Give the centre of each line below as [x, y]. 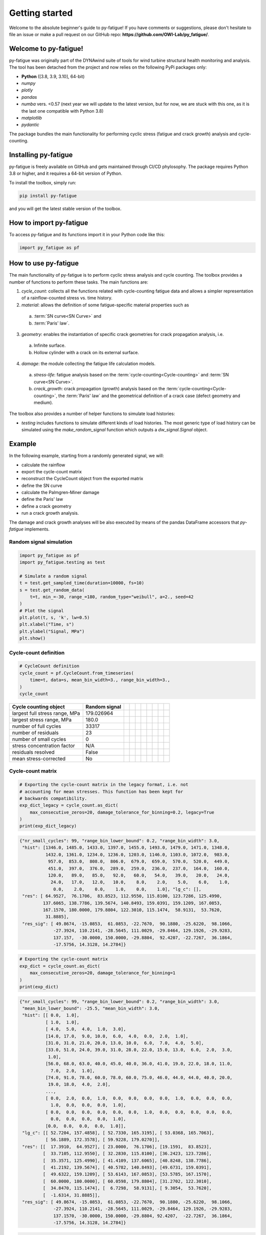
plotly [27, 90]
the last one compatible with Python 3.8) [63, 111]
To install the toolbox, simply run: [43, 182]
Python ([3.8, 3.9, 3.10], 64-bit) [53, 76]
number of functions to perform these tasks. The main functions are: [79, 282]
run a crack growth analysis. [50, 513]
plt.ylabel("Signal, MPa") [52, 631]
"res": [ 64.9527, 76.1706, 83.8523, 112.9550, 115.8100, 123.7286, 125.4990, [122, 896]
